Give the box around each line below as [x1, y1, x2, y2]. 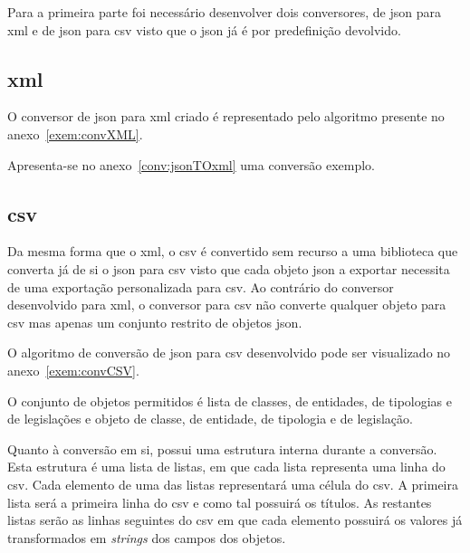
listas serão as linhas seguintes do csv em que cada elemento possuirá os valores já [7, 510, 463, 529]
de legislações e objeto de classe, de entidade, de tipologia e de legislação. [7, 409, 413, 428]
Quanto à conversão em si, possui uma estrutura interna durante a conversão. [7, 439, 437, 458]
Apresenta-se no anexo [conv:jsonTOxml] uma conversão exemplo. [7, 155, 375, 174]
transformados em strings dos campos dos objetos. [7, 528, 286, 547]
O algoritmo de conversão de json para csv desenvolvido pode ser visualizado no [7, 343, 451, 362]
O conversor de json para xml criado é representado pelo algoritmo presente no [7, 107, 445, 126]
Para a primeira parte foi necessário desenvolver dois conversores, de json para [7, 3, 442, 21]
